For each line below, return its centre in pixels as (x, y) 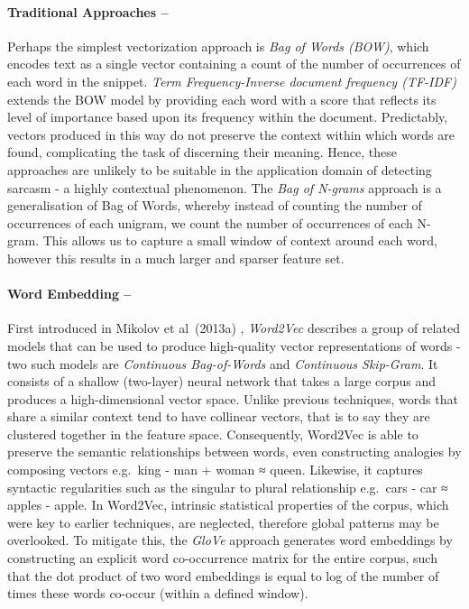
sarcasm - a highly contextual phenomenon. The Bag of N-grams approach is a (225, 187)
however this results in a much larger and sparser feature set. (176, 258)
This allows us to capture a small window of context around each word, (240, 240)
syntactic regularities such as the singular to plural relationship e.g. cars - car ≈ (228, 487)
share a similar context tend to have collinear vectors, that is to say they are (219, 416)
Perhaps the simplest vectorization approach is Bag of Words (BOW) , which (218, 46)
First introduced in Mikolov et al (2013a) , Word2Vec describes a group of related (234, 328)
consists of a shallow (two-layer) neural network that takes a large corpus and (222, 381)
